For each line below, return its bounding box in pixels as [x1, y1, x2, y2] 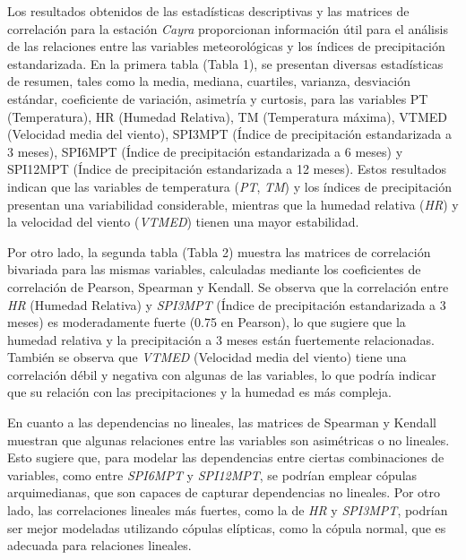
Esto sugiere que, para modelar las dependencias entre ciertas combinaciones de [7, 448, 444, 467]
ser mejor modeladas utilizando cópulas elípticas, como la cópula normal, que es [7, 518, 446, 537]
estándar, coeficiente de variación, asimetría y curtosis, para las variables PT [7, 89, 428, 108]
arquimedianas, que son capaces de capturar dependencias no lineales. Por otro [7, 483, 440, 502]
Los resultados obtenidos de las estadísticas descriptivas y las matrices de [7, 2, 410, 20]
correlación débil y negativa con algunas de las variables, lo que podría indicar [7, 365, 436, 383]
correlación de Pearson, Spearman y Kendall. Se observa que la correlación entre [7, 277, 449, 296]
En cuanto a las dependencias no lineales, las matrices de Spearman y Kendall [7, 413, 436, 432]
